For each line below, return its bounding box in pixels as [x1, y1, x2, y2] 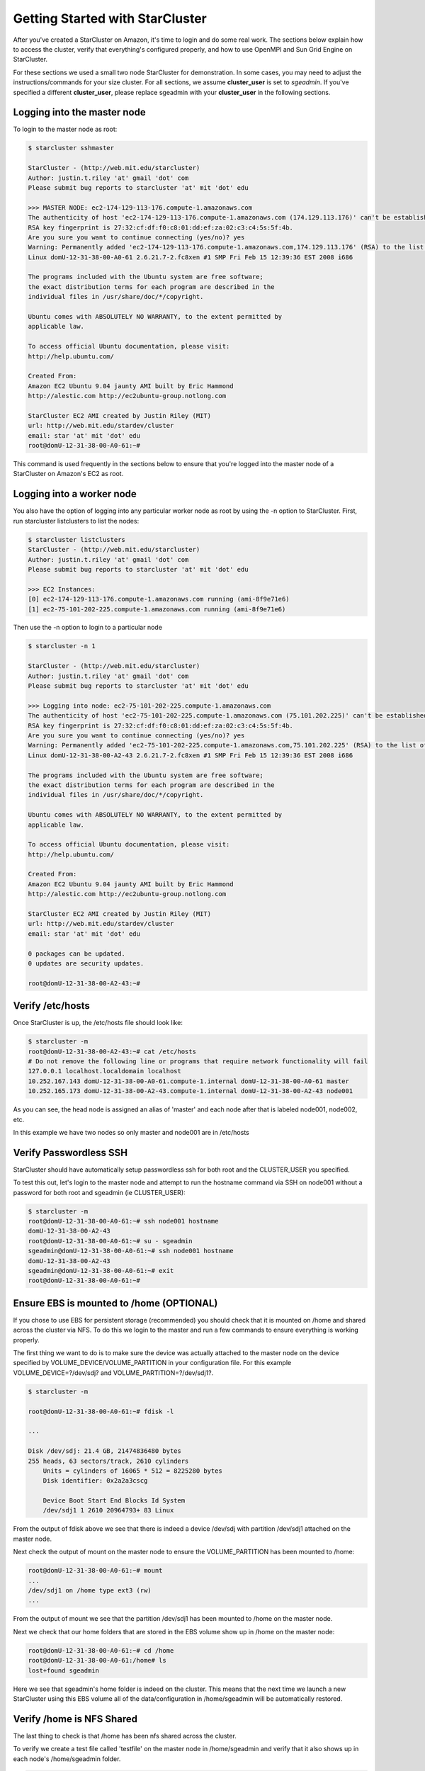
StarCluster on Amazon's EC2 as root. [13, 470, 124, 478]
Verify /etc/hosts [13, 1000, 90, 1012]
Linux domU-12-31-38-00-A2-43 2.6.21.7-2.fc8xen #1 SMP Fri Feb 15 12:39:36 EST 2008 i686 [28, 751, 353, 759]
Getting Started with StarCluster [13, 11, 207, 26]
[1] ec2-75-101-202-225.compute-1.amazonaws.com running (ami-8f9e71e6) [28, 605, 286, 613]
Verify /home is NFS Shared [13, 1713, 138, 1725]
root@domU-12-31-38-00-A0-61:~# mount [28, 1566, 163, 1575]
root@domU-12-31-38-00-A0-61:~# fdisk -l [28, 1407, 174, 1415]
